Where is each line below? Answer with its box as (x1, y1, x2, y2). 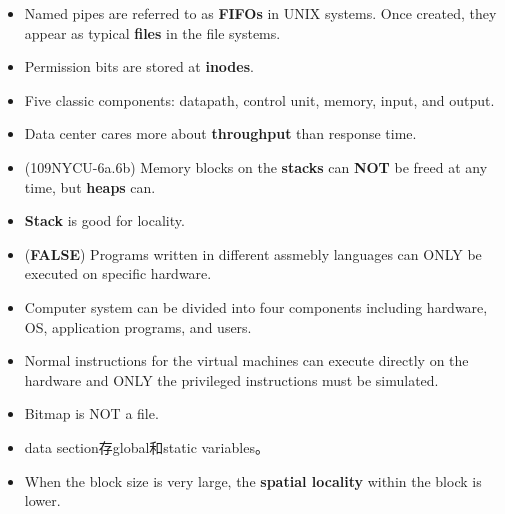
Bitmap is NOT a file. (24, 403, 159, 424)
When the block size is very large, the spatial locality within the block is (24, 470, 482, 491)
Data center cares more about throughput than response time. (24, 123, 417, 144)
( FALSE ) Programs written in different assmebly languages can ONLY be (24, 243, 482, 264)
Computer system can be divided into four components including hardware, (24, 296, 488, 317)
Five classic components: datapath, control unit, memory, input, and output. (24, 89, 495, 110)
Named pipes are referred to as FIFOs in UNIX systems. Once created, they (24, 3, 497, 23)
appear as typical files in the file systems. (24, 22, 281, 43)
